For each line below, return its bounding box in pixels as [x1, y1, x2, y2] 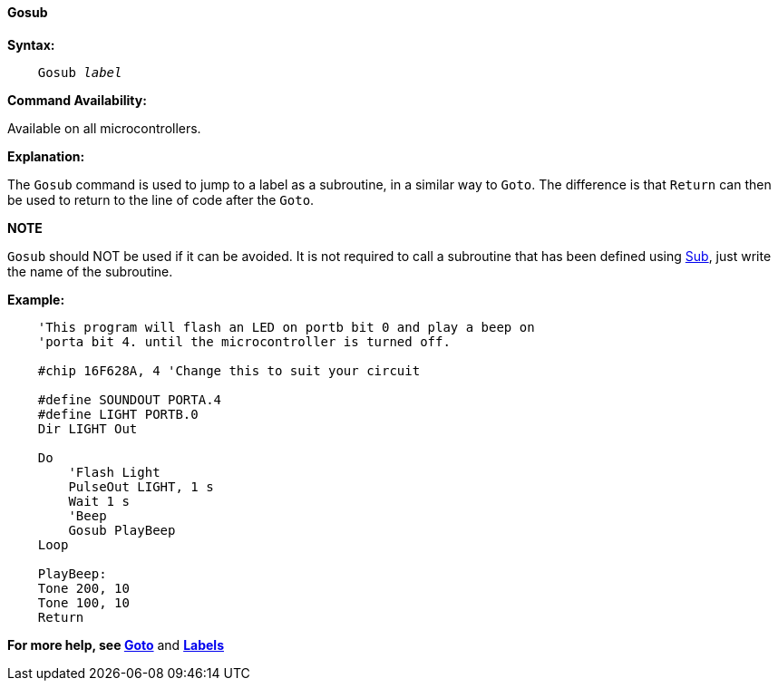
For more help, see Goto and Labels [7, 636, 224, 653]
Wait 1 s [68, 493, 130, 509]
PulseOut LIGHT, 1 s [68, 479, 214, 494]
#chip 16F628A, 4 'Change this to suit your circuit [37, 363, 421, 378]
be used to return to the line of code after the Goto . [7, 191, 315, 208]
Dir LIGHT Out [37, 421, 138, 436]
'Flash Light [68, 464, 160, 480]
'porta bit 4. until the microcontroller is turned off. [37, 334, 451, 349]
